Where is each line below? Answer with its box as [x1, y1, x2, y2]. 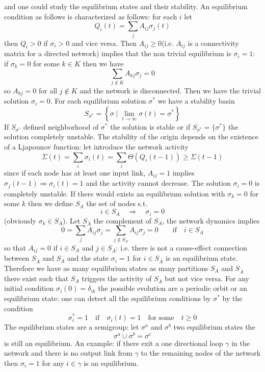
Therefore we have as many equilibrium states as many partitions [4, 262, 208, 273]
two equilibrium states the [173, 321, 255, 332]
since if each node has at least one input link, [4, 167, 146, 178]
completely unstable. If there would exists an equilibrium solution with [4, 188, 225, 199]
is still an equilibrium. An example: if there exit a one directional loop [4, 337, 223, 348]
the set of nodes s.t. [86, 198, 148, 209]
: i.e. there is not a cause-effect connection [116, 242, 247, 253]
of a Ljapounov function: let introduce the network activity [4, 141, 189, 152]
